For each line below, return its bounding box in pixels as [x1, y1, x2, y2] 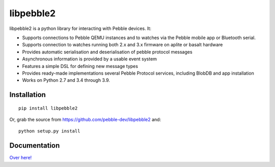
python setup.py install [18, 128, 80, 134]
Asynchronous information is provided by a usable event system [22, 56, 157, 62]
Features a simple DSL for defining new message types [22, 63, 139, 69]
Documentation [9, 141, 60, 150]
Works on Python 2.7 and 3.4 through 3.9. [22, 77, 111, 83]
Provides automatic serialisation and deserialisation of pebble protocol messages [22, 49, 193, 55]
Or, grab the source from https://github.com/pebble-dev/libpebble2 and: [9, 117, 161, 123]
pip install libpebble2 [18, 105, 78, 111]
